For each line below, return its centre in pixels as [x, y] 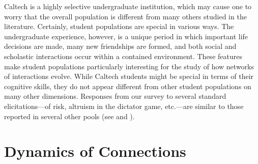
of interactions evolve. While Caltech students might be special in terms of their [129, 76]
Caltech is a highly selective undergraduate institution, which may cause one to [128, 6]
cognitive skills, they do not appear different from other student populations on [128, 86]
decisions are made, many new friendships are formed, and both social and [120, 46]
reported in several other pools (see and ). [69, 116]
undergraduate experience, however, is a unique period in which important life [126, 36]
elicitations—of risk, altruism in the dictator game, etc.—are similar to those [124, 106]
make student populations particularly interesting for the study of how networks [129, 66]
